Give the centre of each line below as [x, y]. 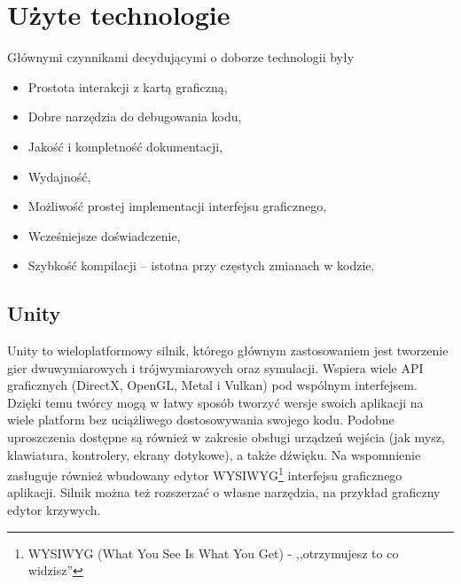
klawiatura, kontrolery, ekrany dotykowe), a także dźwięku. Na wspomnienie [214, 454]
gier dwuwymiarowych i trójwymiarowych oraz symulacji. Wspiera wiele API [215, 367]
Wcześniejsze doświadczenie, [104, 235]
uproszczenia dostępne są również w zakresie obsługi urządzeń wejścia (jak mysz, [226, 437]
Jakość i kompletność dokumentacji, [125, 146]
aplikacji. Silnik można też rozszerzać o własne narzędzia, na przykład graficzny [224, 492]
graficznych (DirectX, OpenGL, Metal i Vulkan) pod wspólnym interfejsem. [212, 385]
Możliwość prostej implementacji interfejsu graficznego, [177, 206]
